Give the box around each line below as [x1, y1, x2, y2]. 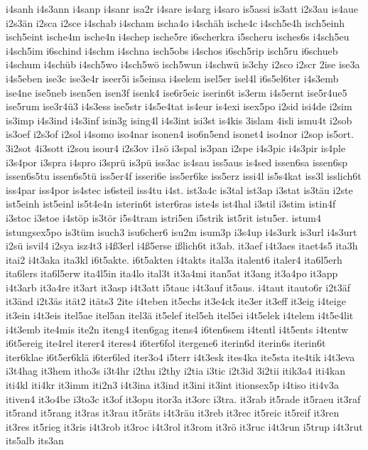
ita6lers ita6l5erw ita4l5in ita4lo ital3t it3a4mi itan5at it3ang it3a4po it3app [6, 266, 338, 281]
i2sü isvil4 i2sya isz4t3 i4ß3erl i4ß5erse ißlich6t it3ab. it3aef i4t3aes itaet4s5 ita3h [6, 238, 358, 253]
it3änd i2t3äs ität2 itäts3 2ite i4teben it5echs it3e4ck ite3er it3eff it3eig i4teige [6, 294, 346, 309]
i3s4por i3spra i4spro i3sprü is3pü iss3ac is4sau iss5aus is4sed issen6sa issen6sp [6, 154, 348, 169]
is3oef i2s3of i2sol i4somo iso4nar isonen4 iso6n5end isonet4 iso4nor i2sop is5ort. [6, 127, 354, 141]
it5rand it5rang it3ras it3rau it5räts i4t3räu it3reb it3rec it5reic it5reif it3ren [6, 405, 340, 420]
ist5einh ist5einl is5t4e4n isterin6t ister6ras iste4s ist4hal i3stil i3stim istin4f [6, 196, 336, 211]
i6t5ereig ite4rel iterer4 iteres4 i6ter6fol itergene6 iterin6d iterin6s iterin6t [6, 336, 326, 350]
